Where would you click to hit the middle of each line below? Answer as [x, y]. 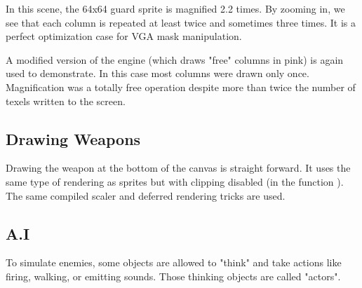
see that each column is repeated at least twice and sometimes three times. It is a [181, 22]
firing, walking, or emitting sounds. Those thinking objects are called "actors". [173, 276]
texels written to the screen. [66, 101]
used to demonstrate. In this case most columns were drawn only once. [157, 73]
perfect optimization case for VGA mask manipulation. [124, 36]
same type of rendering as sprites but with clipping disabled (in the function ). [175, 181]
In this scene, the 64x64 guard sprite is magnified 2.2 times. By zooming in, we [175, 8]
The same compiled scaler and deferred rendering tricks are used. [146, 195]
